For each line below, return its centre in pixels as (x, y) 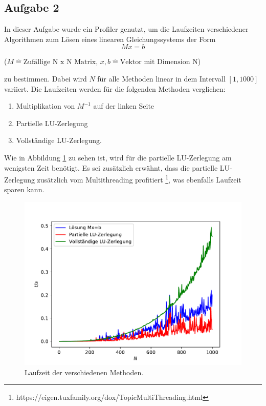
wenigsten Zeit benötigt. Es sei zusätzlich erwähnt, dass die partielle (111, 167)
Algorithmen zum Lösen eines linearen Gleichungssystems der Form (110, 39)
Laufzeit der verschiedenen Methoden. (84, 372)
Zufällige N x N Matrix (60, 62)
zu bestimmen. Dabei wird (46, 78)
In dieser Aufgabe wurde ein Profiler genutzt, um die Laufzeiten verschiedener (126, 29)
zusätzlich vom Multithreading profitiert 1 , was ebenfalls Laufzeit (139, 179)
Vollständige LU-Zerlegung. (59, 140)
